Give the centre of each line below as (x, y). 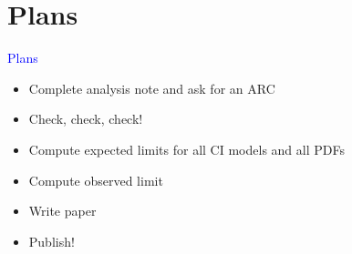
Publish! (52, 241)
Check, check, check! (86, 119)
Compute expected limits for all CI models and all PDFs (186, 149)
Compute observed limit (96, 180)
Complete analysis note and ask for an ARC (152, 88)
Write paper (62, 211)
